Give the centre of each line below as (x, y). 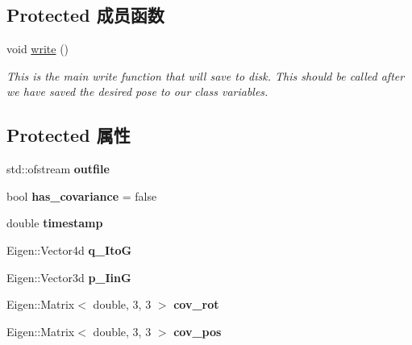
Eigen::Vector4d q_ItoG (69, 249)
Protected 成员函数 (85, 15)
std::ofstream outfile (58, 169)
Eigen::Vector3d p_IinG (69, 277)
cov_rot (196, 304)
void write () (38, 49)
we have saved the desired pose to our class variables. (137, 91)
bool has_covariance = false (82, 195)
